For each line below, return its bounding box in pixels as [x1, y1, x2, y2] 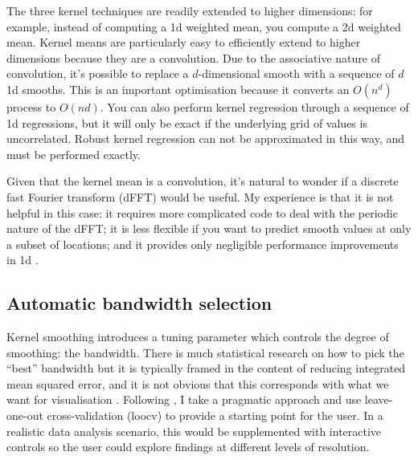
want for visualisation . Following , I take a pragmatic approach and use [6, 391, 362, 408]
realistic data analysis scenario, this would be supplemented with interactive [6, 422, 382, 439]
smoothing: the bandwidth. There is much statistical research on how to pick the [6, 344, 404, 360]
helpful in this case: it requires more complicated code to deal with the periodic [6, 204, 398, 221]
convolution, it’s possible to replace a [6, 65, 189, 82]
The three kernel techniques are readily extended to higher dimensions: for [6, 2, 373, 18]
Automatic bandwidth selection [6, 291, 273, 315]
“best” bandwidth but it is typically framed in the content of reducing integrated [6, 360, 406, 377]
